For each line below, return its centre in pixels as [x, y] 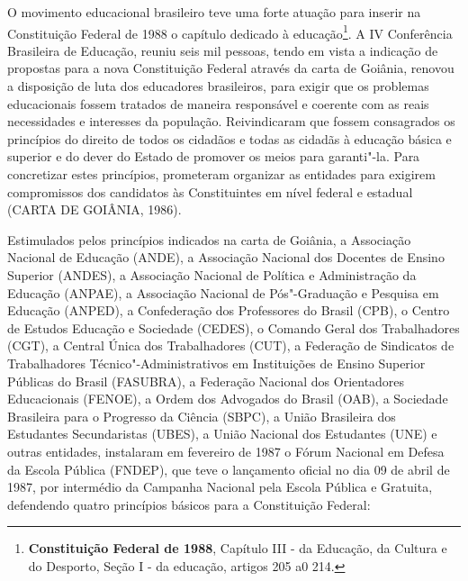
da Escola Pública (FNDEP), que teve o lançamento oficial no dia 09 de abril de [229, 469]
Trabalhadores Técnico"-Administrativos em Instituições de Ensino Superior [216, 363]
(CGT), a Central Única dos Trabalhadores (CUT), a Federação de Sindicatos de [231, 345]
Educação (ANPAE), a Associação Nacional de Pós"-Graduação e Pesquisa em [223, 292]
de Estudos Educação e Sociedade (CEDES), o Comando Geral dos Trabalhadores [234, 327]
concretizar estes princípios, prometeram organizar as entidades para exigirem [221, 174]
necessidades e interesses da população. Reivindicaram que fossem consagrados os [231, 121]
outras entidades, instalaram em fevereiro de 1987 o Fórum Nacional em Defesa [226, 451]
